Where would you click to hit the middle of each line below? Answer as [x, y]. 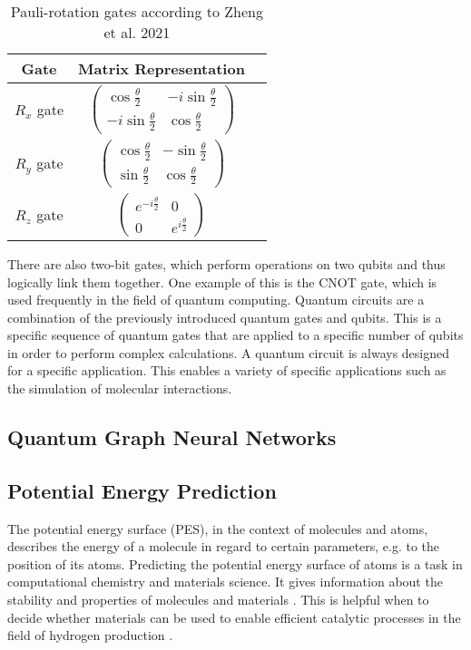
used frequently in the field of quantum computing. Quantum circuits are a [216, 300]
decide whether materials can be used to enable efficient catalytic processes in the [234, 617]
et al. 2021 [137, 32]
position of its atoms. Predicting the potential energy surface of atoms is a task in [235, 563]
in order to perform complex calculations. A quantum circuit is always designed [229, 352]
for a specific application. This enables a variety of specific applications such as [227, 370]
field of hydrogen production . [90, 635]
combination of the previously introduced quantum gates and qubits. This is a [225, 317]
